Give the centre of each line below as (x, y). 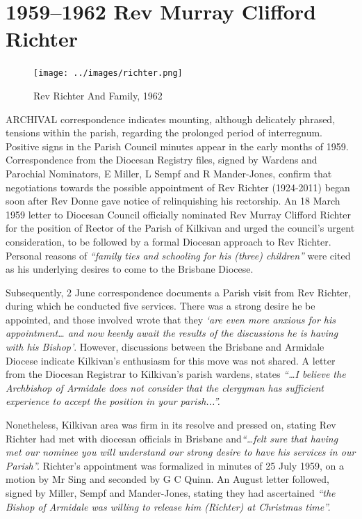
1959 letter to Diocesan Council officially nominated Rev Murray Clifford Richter (179, 214)
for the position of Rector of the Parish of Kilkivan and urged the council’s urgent (180, 228)
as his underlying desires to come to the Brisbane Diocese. (130, 269)
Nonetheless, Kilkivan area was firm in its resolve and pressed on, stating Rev (171, 425)
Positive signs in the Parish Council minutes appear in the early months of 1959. (177, 146)
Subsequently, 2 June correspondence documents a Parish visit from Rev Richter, (179, 292)
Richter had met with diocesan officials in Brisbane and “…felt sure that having (172, 438)
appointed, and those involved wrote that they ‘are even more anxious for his (171, 319)
